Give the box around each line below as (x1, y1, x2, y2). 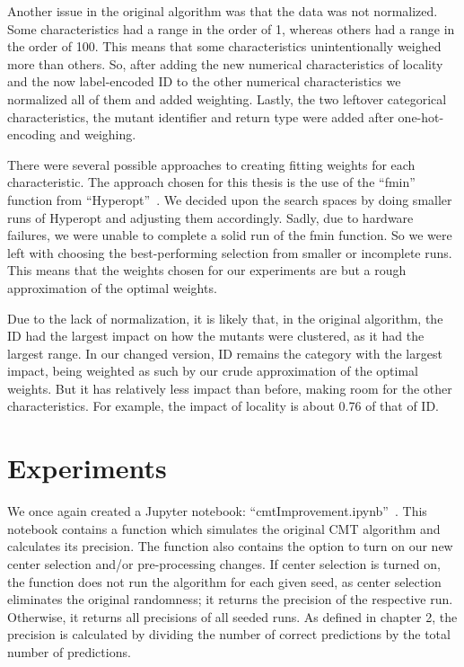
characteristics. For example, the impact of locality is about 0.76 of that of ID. (7, 396, 440, 415)
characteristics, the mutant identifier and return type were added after (7, 107, 394, 126)
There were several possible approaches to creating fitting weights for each (7, 155, 416, 173)
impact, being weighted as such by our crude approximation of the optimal (7, 361, 419, 380)
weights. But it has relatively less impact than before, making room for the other (7, 378, 452, 397)
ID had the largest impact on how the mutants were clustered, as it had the (7, 326, 425, 345)
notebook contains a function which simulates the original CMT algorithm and (7, 519, 441, 538)
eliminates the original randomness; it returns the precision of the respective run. (7, 590, 453, 609)
